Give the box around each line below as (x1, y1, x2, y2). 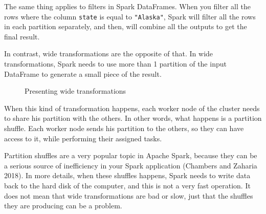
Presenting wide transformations (25, 85, 126, 96)
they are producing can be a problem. (4, 200, 122, 211)
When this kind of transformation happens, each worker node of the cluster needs (4, 102, 260, 113)
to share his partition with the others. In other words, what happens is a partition (4, 113, 262, 123)
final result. (4, 31, 40, 41)
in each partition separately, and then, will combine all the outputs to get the (4, 21, 247, 32)
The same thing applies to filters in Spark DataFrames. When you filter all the (4, 1, 251, 11)
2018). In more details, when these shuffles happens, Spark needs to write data (4, 170, 251, 181)
